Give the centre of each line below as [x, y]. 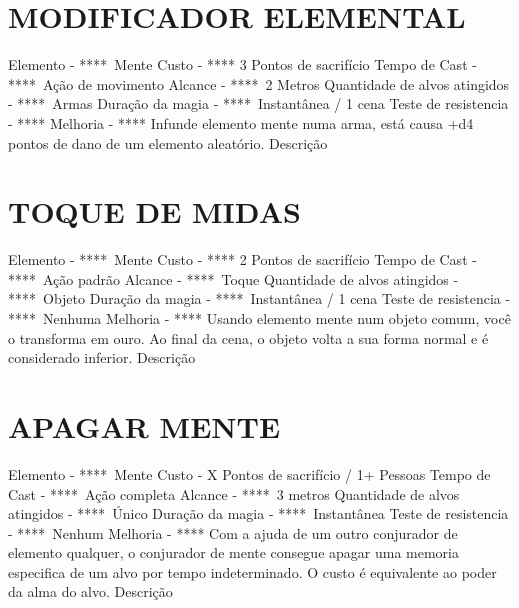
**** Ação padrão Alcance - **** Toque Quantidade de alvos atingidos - [233, 278]
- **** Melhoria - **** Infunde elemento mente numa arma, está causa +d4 [241, 122]
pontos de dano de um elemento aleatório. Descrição [168, 142]
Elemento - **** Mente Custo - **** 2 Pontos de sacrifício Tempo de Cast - [242, 259]
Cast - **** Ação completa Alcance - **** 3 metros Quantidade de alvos [234, 493]
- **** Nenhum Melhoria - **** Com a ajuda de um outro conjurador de [233, 532]
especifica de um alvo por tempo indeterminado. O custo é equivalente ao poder [252, 571]
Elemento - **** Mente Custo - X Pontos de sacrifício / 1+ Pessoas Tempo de [249, 473]
